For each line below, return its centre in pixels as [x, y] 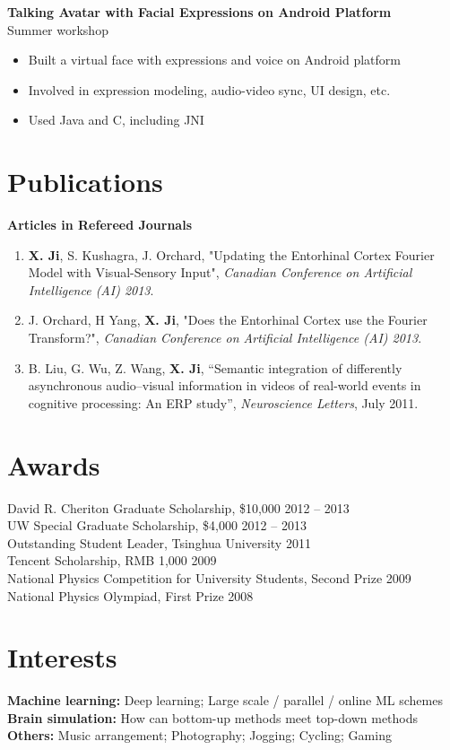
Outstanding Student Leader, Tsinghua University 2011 [159, 542]
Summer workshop [58, 29]
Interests [62, 657]
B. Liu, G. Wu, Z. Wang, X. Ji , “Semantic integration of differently [215, 367]
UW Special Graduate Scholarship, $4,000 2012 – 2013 [157, 525]
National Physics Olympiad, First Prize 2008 [130, 595]
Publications [85, 182]
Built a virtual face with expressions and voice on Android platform [214, 60]
